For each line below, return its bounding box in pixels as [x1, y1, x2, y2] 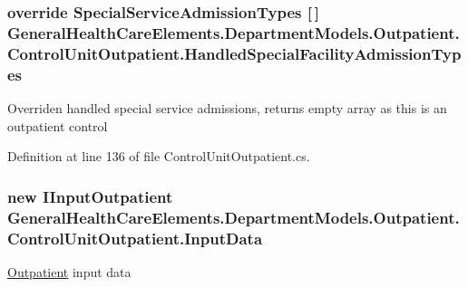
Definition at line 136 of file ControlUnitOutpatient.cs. [7, 147, 310, 166]
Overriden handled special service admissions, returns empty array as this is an [7, 98, 447, 117]
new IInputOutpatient [7, 185, 173, 207]
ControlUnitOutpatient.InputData [7, 226, 263, 249]
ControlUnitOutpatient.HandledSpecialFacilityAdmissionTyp [7, 42, 462, 64]
